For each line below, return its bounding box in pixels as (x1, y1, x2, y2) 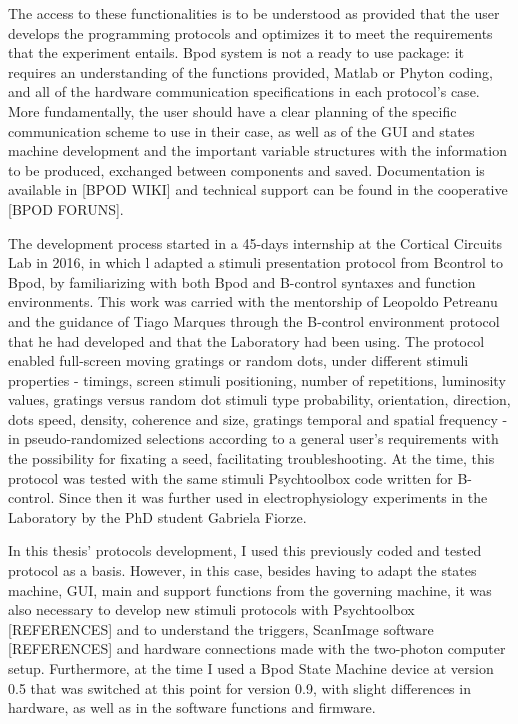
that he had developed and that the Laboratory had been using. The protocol (8, 330, 485, 351)
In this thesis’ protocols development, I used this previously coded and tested (8, 540, 482, 561)
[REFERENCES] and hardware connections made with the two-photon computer (8, 638, 506, 659)
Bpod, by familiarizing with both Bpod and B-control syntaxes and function (8, 271, 476, 292)
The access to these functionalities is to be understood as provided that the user (8, 3, 500, 23)
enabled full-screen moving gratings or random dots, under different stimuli (8, 350, 469, 371)
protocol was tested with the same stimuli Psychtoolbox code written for (8, 467, 453, 488)
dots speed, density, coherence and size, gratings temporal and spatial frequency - (8, 408, 508, 429)
